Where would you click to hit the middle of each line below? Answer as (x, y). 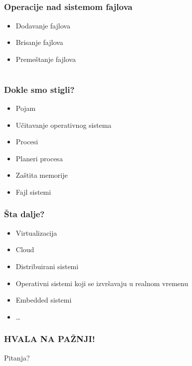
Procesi (27, 142)
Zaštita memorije (42, 175)
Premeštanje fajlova (46, 59)
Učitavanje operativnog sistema (64, 125)
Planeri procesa (39, 158)
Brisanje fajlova (39, 42)
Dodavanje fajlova (43, 25)
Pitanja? (17, 357)
